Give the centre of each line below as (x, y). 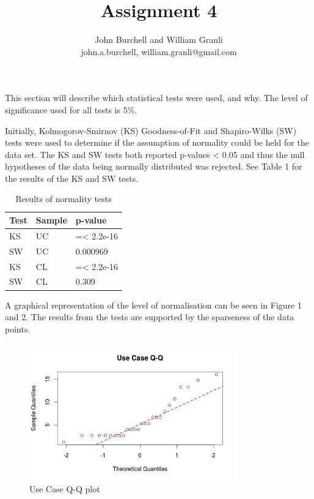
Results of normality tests (64, 199)
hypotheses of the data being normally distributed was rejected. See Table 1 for (154, 166)
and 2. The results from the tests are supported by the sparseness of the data (150, 317)
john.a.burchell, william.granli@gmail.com (159, 51)
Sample (51, 220)
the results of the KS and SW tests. (72, 178)
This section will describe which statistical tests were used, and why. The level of (156, 98)
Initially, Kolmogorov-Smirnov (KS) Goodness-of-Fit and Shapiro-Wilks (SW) (151, 130)
